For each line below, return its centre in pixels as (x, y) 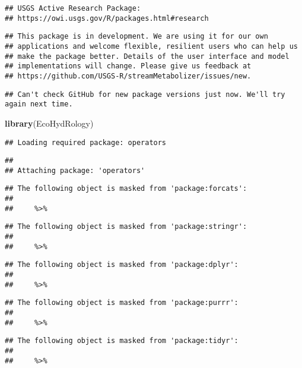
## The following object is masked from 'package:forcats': (126, 189)
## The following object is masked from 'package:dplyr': (122, 265)
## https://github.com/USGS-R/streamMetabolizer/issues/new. (128, 76)
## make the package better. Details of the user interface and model (147, 56)
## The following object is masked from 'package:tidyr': (122, 341)
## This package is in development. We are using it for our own (136, 37)
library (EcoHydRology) (49, 123)
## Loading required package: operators (86, 142)
